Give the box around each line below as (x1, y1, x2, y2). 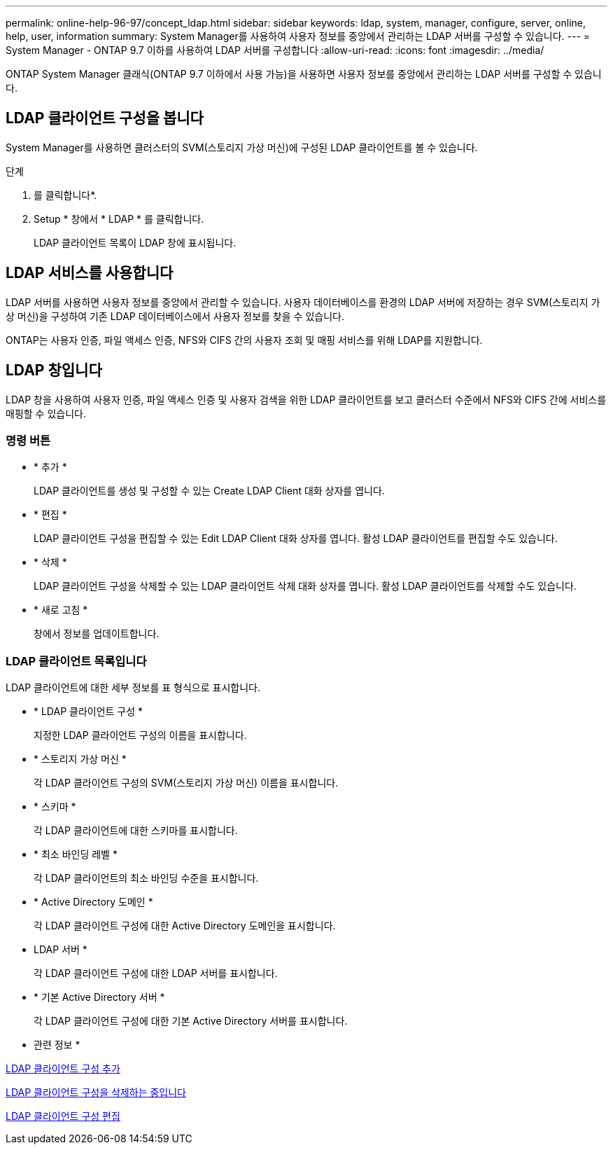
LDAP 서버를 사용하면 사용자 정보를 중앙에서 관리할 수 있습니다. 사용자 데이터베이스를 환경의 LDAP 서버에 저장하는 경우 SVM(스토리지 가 (6, 296, 600, 308)
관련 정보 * (34, 1039, 80, 1051)
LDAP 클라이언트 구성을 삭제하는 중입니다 (6, 1086, 186, 1099)
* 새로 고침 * (34, 604, 88, 616)
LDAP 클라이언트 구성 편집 (6, 1110, 120, 1123)
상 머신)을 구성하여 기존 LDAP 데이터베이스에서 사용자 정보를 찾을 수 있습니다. (6, 310, 344, 322)
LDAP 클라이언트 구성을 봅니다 (6, 109, 204, 127)
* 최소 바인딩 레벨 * (34, 848, 118, 861)
